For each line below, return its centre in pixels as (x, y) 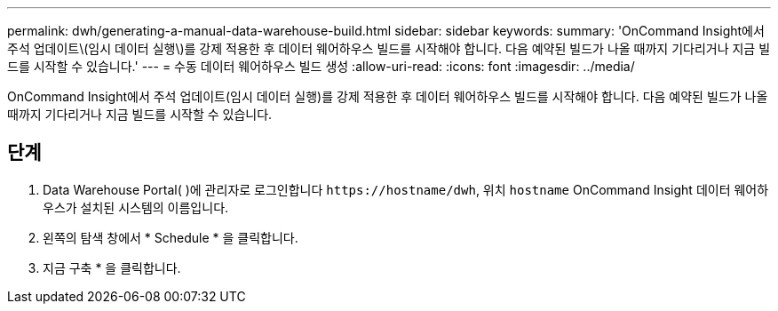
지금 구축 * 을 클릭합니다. (112, 267)
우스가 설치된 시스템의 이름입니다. (136, 207)
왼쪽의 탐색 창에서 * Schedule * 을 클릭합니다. (171, 237)
